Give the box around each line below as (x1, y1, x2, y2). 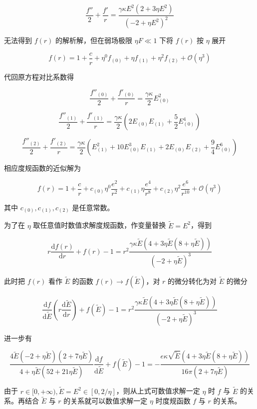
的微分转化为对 (168, 275, 217, 286)
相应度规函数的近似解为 (4, 163, 81, 173)
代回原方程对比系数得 (4, 72, 74, 82)
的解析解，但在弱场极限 (55, 35, 133, 46)
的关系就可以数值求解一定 (63, 395, 148, 406)
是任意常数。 (72, 202, 114, 212)
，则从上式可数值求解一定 (116, 385, 200, 396)
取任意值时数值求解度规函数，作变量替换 (33, 220, 166, 230)
